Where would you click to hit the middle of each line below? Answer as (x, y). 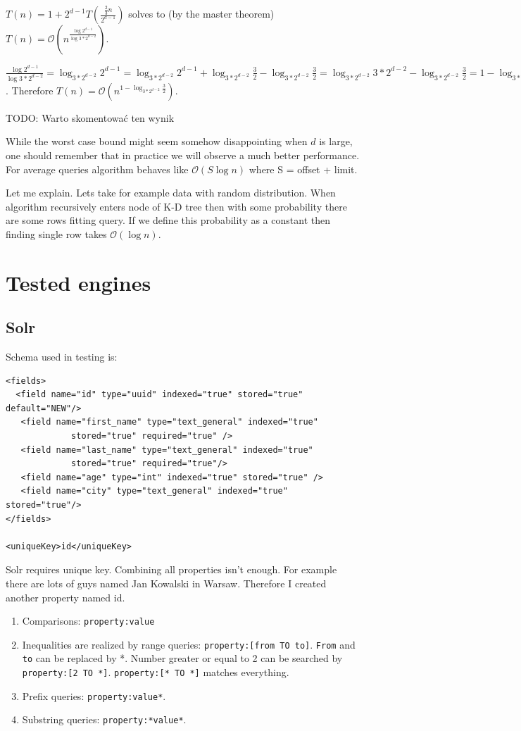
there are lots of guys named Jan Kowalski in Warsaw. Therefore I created (166, 583)
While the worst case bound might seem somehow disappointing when (157, 141)
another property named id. (65, 597)
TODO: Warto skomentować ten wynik (90, 117)
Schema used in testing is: (62, 357)
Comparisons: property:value (88, 621)
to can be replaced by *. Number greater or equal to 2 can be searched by (182, 658)
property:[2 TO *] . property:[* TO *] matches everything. (156, 672)
